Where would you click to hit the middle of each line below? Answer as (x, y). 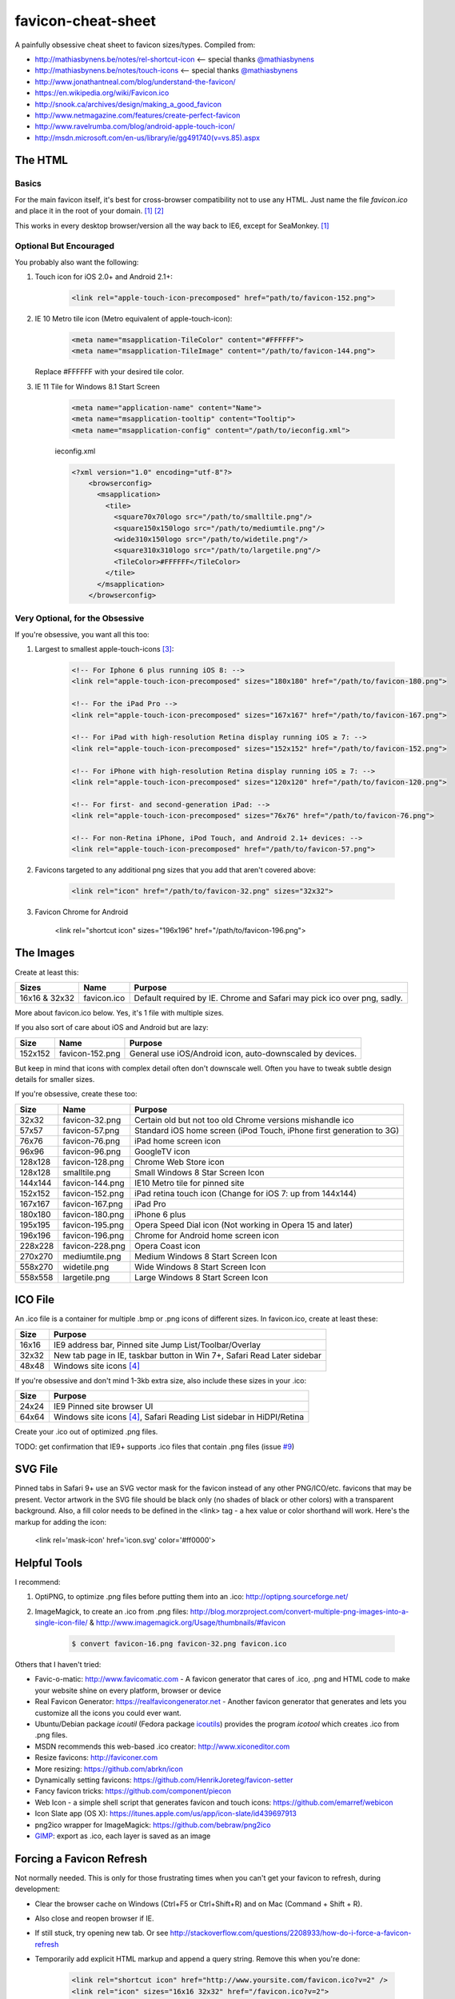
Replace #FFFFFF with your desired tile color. (109, 372)
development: (37, 1889)
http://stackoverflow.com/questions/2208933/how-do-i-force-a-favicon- (291, 1933)
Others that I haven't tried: (58, 1665)
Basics (28, 184)
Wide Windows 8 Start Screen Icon (200, 1267)
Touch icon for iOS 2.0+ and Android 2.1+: (104, 277)
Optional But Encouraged (65, 246)
